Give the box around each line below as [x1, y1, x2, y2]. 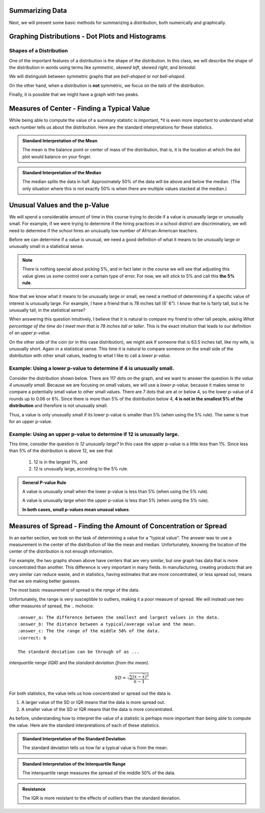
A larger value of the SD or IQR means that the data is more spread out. [21, 700, 165, 705]
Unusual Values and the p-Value [9, 201, 109, 209]
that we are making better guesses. [9, 578, 81, 584]
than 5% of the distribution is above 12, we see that [9, 448, 113, 454]
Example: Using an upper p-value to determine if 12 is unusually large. [9, 431, 180, 437]
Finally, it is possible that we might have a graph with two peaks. [9, 91, 139, 98]
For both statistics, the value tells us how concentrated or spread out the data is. [9, 690, 172, 697]
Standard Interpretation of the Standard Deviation [22, 736, 126, 742]
